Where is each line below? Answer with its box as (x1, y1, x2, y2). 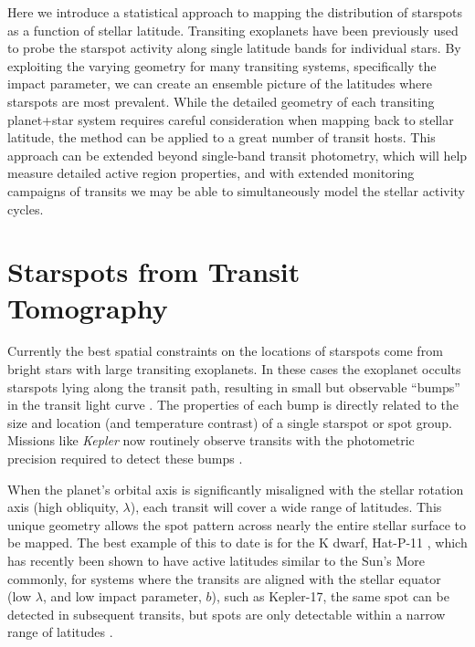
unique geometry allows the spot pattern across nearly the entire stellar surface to (7, 515, 466, 534)
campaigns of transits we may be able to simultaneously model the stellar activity (7, 181, 466, 200)
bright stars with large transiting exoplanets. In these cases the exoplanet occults (7, 360, 461, 379)
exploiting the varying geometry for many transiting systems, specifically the (7, 56, 437, 75)
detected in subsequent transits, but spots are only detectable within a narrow (7, 604, 446, 623)
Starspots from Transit (7, 253, 301, 290)
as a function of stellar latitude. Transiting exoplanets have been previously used (7, 20, 459, 39)
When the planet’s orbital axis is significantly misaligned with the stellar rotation (7, 479, 464, 498)
